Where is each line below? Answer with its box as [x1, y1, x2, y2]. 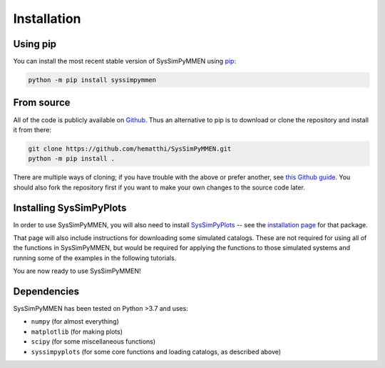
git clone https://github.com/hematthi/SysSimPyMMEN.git [28, 144, 232, 153]
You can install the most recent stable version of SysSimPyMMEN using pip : [13, 57, 237, 66]
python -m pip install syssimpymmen [28, 76, 157, 84]
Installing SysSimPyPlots [13, 202, 127, 214]
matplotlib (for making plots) [31, 327, 123, 336]
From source [13, 96, 71, 109]
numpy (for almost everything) [31, 317, 119, 326]
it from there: [13, 125, 51, 134]
